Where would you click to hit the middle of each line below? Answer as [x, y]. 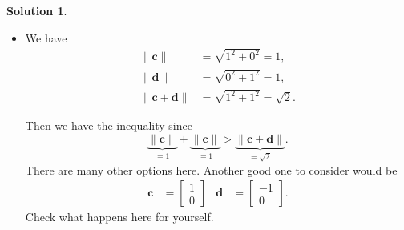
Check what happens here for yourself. [119, 217]
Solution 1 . [37, 10]
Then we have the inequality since [109, 125]
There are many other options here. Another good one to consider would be [211, 169]
